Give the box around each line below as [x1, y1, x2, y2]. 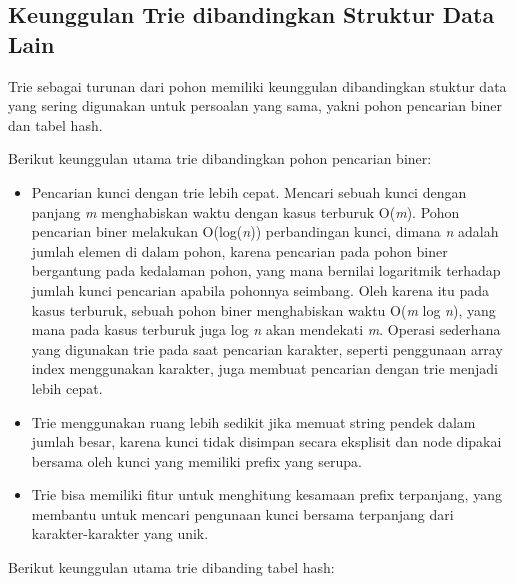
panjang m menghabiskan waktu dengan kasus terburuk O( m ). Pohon [31, 201, 460, 222]
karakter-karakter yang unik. [31, 523, 209, 544]
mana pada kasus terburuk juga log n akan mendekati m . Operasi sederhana [31, 319, 501, 340]
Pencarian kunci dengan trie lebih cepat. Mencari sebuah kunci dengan [31, 181, 467, 202]
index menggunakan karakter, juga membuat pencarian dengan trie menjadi [31, 358, 498, 379]
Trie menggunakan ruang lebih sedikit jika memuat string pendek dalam [31, 411, 476, 432]
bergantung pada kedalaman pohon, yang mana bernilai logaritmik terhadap [31, 260, 501, 281]
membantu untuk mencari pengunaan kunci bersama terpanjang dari [31, 503, 454, 524]
